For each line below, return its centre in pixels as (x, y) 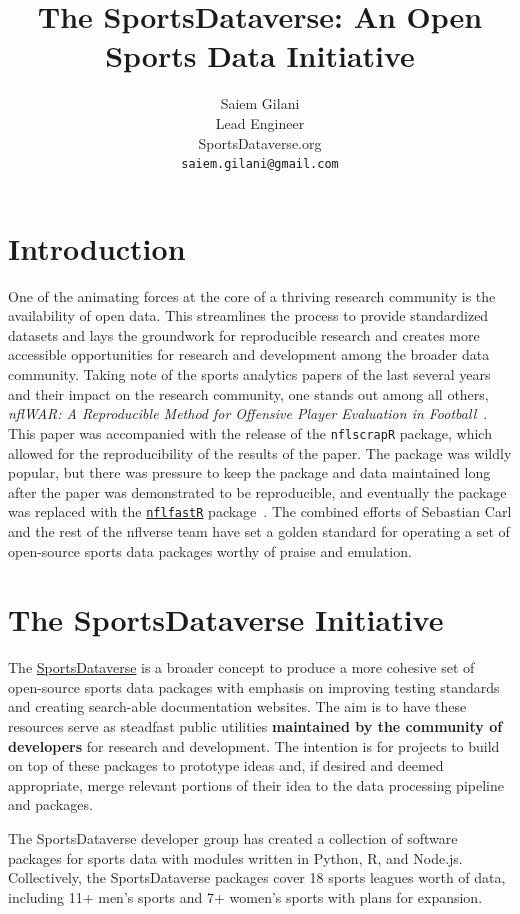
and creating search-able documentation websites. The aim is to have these (237, 706)
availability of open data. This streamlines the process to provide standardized (248, 315)
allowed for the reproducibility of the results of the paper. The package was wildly (260, 452)
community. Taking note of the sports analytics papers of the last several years (249, 374)
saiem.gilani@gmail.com (260, 164)
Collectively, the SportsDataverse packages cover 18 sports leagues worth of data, (257, 877)
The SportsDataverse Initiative (226, 619)
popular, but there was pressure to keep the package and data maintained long (249, 472)
